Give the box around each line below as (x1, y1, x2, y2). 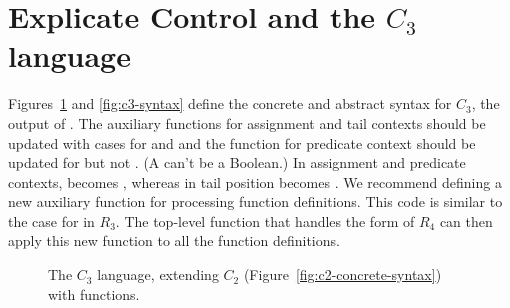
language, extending (97, 264, 219, 285)
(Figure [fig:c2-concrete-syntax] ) (243, 264, 442, 285)
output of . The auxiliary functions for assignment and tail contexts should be (8, 112, 486, 133)
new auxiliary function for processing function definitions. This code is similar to (8, 191, 503, 212)
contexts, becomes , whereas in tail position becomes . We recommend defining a (8, 171, 502, 192)
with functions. (48, 283, 140, 304)
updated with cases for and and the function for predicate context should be (8, 132, 476, 153)
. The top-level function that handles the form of (115, 210, 415, 231)
